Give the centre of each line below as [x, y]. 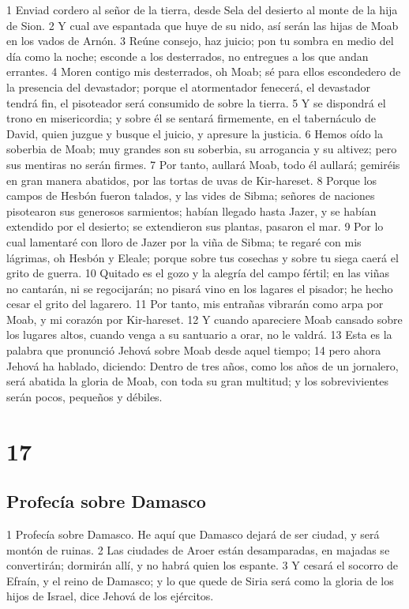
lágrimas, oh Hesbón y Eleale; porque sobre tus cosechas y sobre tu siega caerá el [203, 257]
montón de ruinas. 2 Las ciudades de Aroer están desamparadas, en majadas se [198, 549]
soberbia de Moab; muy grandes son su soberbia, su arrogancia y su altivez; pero [202, 149]
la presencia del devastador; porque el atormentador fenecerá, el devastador [188, 86]
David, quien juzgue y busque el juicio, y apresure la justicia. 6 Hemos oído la [195, 133]
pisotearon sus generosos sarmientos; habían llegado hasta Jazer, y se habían [191, 211]
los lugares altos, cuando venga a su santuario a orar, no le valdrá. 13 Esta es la [199, 335]
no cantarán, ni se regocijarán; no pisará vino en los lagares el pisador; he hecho [200, 288]
